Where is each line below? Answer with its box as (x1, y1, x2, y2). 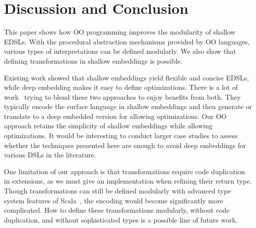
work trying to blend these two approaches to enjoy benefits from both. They (4, 91, 241, 102)
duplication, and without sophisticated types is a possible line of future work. (4, 214, 238, 225)
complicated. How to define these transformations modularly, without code (4, 205, 230, 215)
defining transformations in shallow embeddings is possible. (4, 55, 183, 66)
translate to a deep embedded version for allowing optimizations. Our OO (4, 111, 227, 121)
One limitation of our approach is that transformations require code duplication (4, 166, 245, 176)
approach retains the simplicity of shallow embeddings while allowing (4, 120, 213, 131)
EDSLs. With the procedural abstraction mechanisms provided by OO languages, (4, 36, 250, 46)
